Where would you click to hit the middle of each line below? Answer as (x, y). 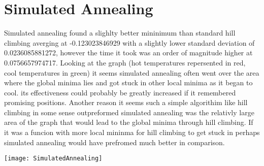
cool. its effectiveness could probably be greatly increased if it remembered (120, 92)
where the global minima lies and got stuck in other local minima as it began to (128, 82)
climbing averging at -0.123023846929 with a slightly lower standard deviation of (129, 42)
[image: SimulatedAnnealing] (53, 159)
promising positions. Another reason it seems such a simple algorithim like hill (126, 102)
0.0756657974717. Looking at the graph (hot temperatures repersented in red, (125, 62)
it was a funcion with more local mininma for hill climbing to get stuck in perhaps (132, 132)
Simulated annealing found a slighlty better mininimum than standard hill (120, 33)
